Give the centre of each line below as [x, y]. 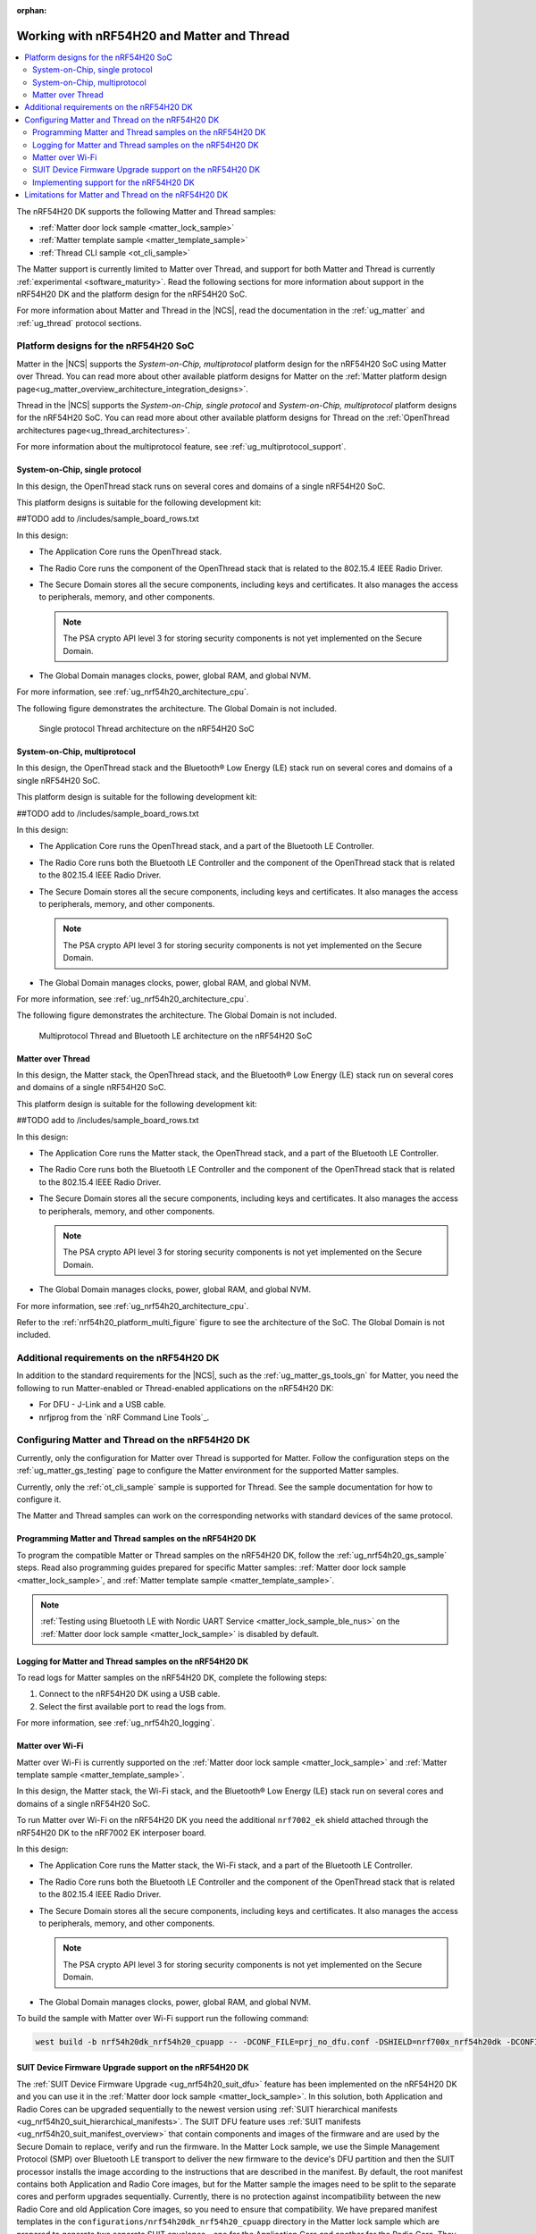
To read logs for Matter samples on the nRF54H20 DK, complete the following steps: [172, 1678]
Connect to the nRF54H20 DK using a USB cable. [130, 1694]
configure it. [39, 1499]
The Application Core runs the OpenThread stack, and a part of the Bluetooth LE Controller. [206, 846]
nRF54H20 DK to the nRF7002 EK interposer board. [112, 1833]
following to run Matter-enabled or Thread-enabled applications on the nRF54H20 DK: [175, 1388]
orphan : [32, 10]
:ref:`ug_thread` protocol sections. [79, 323]
